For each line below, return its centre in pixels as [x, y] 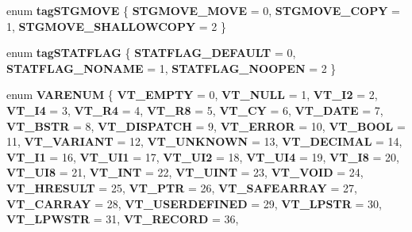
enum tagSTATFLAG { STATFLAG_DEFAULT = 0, [151, 53]
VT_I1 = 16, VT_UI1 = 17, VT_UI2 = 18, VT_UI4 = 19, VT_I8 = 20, [203, 156]
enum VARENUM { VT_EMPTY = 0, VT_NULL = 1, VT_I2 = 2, [192, 95]
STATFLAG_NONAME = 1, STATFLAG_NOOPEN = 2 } [171, 68]
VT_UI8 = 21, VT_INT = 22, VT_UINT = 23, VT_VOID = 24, [185, 172]
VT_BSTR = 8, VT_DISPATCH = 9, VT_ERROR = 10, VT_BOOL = [206, 126]
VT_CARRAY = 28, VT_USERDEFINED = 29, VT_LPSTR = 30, [194, 203]
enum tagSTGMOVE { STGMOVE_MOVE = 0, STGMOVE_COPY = [203, 10]
